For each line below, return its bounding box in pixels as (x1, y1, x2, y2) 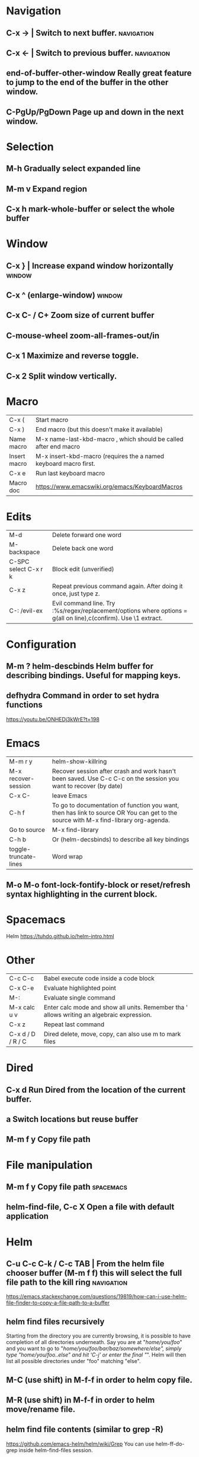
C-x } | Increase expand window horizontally (6, 260, 174, 271)
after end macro (35, 442, 80, 450)
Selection (6, 140, 54, 153)
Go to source (9, 825, 46, 834)
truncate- (9, 852, 37, 860)
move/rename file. (6, 1404, 76, 1415)
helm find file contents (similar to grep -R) (6, 1424, 164, 1434)
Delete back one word (52, 544, 114, 552)
